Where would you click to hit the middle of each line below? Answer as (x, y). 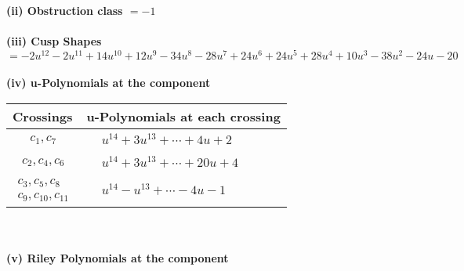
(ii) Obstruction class (65, 10)
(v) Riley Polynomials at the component (118, 258)
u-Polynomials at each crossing (183, 117)
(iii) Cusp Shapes (54, 41)
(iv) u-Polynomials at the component (109, 83)
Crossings (43, 117)
